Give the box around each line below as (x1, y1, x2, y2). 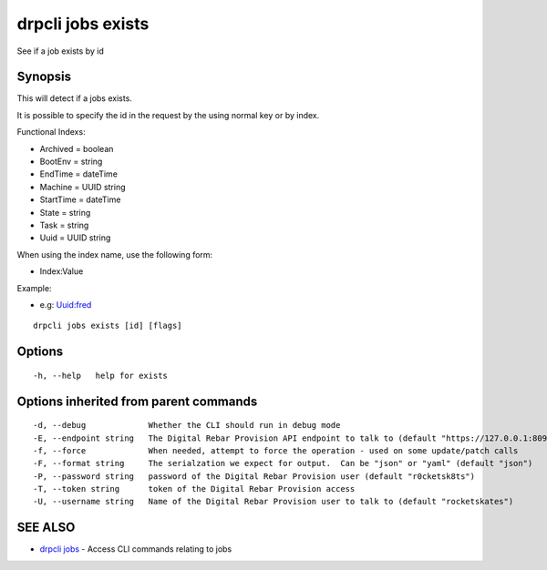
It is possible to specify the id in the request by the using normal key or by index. (16, 109, 320, 120)
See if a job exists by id (16, 46, 104, 56)
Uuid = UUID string (39, 232, 111, 243)
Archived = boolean (39, 143, 114, 154)
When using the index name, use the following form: (16, 249, 213, 260)
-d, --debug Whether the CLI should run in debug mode (33, 420, 341, 431)
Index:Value (39, 266, 84, 277)
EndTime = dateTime (39, 168, 119, 179)
